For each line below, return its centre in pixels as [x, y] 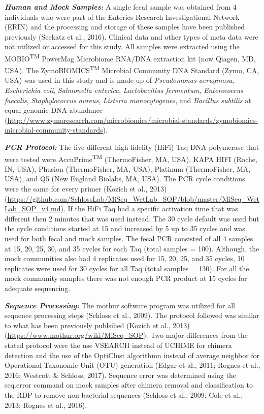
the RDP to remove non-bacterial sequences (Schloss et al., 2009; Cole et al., [124, 394]
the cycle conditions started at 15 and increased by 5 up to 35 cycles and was [125, 228]
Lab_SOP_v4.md [33, 209]
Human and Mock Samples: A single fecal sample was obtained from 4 [121, 7]
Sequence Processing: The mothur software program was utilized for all [120, 305]
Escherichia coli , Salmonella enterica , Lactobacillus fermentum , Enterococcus [124, 90]
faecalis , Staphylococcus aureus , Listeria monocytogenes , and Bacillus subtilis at [128, 100]
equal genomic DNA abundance [54, 110]
